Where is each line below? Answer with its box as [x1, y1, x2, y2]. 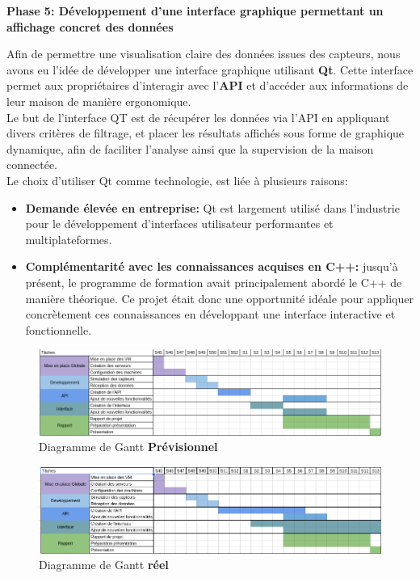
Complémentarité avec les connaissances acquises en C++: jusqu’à [25, 258, 398, 275]
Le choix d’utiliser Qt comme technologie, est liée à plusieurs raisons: [6, 171, 348, 188]
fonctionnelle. [25, 321, 92, 338]
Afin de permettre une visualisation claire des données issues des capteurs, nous [6, 45, 401, 62]
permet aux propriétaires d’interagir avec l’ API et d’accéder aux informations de [6, 77, 409, 94]
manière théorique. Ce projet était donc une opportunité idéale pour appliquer [25, 289, 414, 306]
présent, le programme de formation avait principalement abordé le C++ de [25, 273, 402, 290]
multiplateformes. [25, 230, 112, 247]
